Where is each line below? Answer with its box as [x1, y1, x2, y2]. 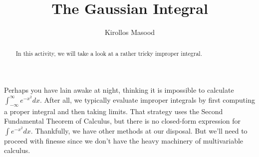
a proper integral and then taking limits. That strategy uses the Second [4, 106, 223, 116]
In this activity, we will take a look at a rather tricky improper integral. [15, 49, 202, 57]
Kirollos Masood [104, 27, 155, 37]
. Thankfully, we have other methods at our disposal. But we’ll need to [30, 125, 248, 136]
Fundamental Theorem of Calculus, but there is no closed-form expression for [4, 116, 241, 126]
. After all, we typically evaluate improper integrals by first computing [40, 94, 255, 105]
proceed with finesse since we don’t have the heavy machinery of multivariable [4, 135, 244, 146]
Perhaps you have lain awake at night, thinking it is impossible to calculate [4, 85, 234, 95]
